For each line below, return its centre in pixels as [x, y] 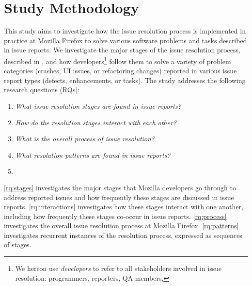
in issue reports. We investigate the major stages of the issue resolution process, [122, 50]
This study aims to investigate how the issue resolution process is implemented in [125, 31]
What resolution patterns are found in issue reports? [93, 155]
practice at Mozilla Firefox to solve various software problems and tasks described [126, 40]
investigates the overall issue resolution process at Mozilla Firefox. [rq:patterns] [121, 226]
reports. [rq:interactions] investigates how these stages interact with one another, [124, 207]
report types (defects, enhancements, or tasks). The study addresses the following [125, 80]
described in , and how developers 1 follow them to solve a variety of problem [118, 60]
